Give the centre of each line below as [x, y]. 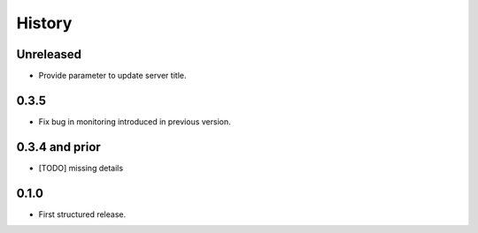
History [44, 23]
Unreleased [49, 54]
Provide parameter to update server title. [112, 76]
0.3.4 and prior [58, 147]
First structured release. [82, 214]
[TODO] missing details [81, 168]
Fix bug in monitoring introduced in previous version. [135, 121]
